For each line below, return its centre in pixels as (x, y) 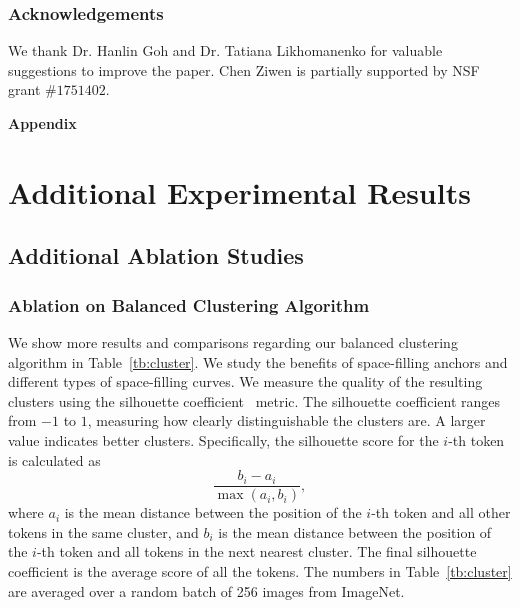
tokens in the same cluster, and (103, 531)
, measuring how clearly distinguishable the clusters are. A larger (286, 420)
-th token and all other (441, 512)
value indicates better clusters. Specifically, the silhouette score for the (223, 439)
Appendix (42, 123)
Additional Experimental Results (239, 191)
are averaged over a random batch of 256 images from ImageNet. (206, 590)
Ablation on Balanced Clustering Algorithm (189, 304)
